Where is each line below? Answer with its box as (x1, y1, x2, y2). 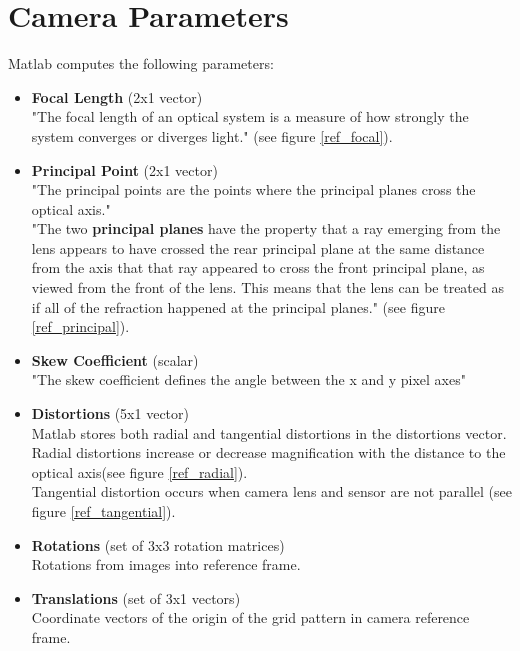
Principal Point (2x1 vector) (31, 159, 218, 180)
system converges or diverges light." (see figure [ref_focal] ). (31, 125, 393, 146)
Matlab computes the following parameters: (8, 53, 274, 74)
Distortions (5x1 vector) (31, 403, 189, 424)
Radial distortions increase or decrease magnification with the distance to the (31, 442, 506, 463)
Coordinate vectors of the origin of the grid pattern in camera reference (31, 607, 470, 628)
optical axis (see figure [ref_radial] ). (31, 461, 248, 482)
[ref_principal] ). (31, 316, 130, 337)
